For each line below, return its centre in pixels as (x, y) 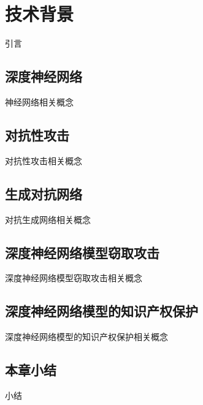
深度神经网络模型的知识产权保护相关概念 (86, 337)
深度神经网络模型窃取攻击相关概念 (74, 278)
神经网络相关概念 (39, 101)
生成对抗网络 (44, 193)
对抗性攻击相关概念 (44, 160)
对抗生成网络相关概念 (48, 219)
